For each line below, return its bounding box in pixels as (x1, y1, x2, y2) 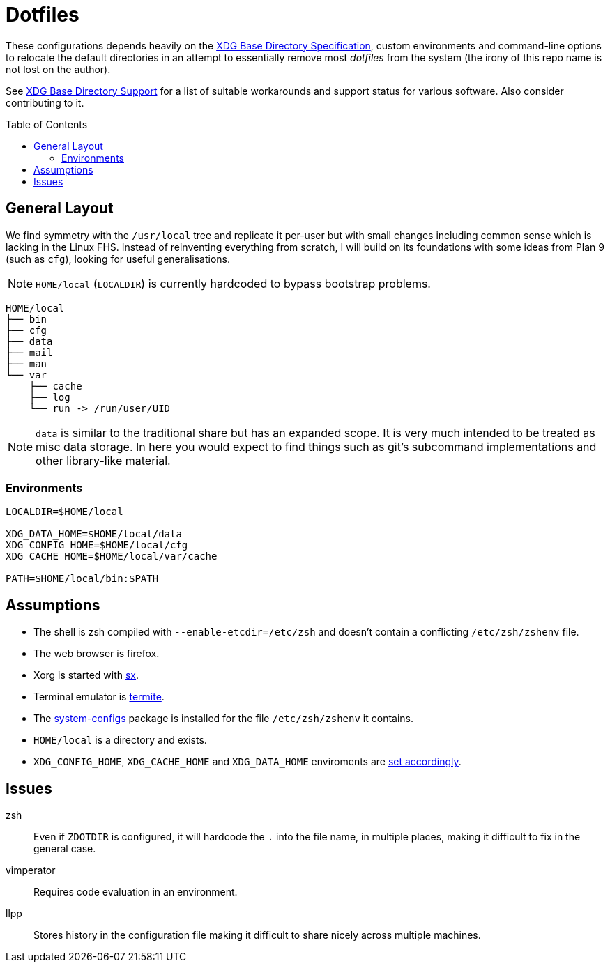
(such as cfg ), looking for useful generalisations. (6, 252, 231, 265)
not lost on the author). (6, 63, 111, 75)
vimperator (6, 864, 56, 877)
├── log (29, 391, 70, 403)
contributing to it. (6, 96, 84, 109)
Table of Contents (6, 118, 88, 130)
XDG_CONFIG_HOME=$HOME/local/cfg (6, 539, 188, 551)
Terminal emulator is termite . (33, 691, 165, 703)
